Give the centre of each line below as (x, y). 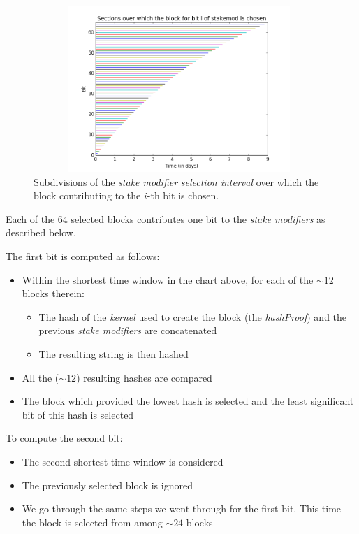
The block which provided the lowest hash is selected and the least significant (188, 401)
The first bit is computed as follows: (83, 256)
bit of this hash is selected (78, 414)
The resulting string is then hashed (113, 354)
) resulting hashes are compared (144, 377)
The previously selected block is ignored (107, 485)
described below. (41, 232)
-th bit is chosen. (183, 195)
